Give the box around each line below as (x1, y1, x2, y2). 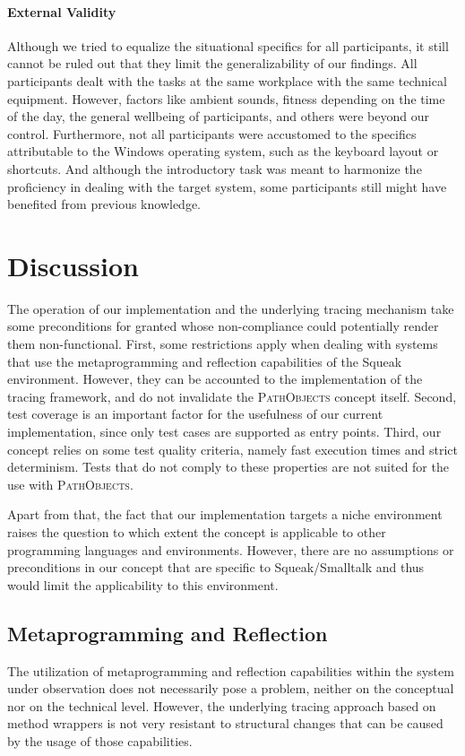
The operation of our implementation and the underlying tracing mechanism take (7, 299, 454, 317)
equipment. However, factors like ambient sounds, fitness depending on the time (7, 89, 445, 108)
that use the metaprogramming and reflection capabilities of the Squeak (7, 352, 402, 370)
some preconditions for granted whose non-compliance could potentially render (7, 317, 439, 335)
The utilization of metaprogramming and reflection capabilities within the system (7, 661, 454, 680)
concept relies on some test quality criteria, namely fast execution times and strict (7, 439, 459, 458)
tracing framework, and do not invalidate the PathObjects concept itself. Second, (7, 387, 457, 405)
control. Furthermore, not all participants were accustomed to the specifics (7, 124, 417, 143)
